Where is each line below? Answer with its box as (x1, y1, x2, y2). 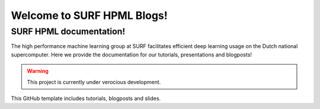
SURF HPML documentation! (11, 26, 126, 37)
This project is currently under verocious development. (27, 78, 161, 85)
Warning (27, 68, 49, 75)
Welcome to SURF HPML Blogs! (11, 9, 168, 22)
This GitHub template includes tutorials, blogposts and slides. (11, 95, 161, 102)
